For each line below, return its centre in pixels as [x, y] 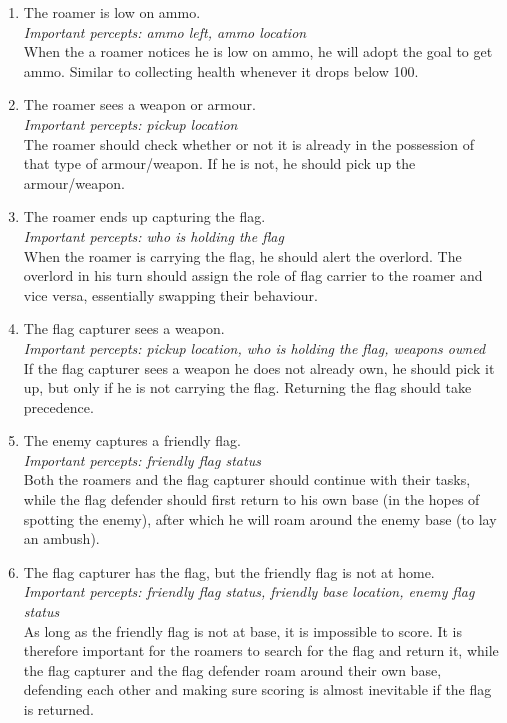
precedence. [58, 406]
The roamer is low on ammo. [112, 12]
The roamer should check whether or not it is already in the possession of [248, 143]
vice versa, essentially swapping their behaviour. [170, 294]
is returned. [58, 709]
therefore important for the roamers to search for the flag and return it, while [261, 650]
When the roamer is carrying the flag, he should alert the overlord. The [242, 255]
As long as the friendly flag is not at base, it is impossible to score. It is [243, 630]
